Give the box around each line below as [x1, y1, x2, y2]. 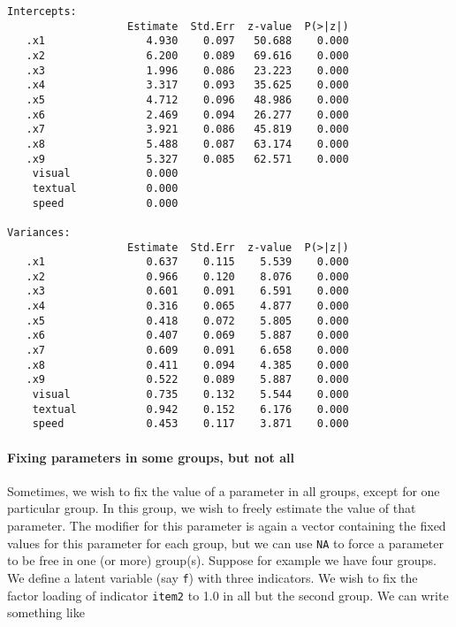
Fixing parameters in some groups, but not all [7, 447, 294, 466]
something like [7, 603, 85, 622]
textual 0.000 [32, 181, 179, 195]
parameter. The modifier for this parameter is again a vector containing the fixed [7, 516, 446, 535]
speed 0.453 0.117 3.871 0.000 [32, 417, 349, 431]
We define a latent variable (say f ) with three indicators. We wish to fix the [7, 568, 418, 586]
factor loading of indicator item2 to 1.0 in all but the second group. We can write [7, 585, 449, 604]
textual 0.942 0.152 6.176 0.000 [32, 402, 349, 416]
